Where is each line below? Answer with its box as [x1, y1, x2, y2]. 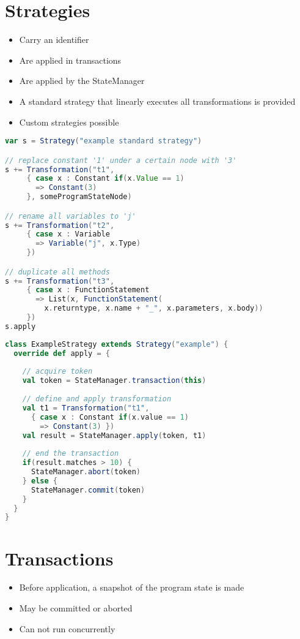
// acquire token [22, 367, 93, 376]
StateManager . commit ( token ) [31, 485, 145, 494]
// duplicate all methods [5, 267, 110, 276]
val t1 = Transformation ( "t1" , [22, 403, 150, 412]
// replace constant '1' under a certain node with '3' [5, 156, 237, 165]
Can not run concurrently [19, 622, 115, 635]
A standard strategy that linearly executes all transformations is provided [19, 94, 296, 107]
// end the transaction [22, 449, 119, 458]
